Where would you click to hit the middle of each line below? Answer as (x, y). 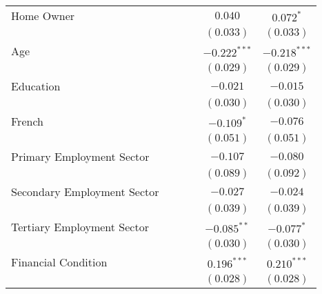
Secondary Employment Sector (85, 192)
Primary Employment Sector (80, 156)
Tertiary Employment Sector (80, 227)
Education (36, 86)
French (27, 121)
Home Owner (43, 16)
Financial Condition (59, 262)
